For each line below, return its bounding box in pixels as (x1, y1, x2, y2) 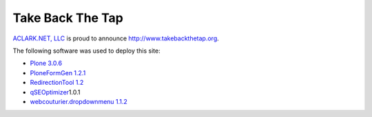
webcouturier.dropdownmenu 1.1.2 (30, 97, 127, 105)
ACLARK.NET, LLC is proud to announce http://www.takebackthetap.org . (12, 34, 220, 42)
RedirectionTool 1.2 (30, 79, 84, 87)
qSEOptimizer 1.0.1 (30, 88, 81, 96)
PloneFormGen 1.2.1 (30, 68, 86, 77)
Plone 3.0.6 (30, 59, 62, 68)
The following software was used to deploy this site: (12, 47, 161, 55)
